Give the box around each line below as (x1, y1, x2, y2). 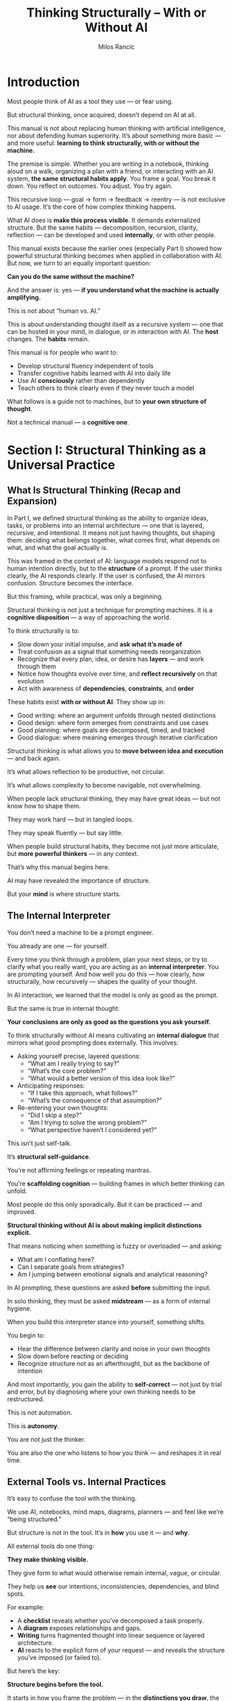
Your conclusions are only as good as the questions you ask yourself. (7, 1018, 211, 1026)
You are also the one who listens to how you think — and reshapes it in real (7, 1448, 222, 1457)
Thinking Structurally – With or (26, 5, 206, 21)
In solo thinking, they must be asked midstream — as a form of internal (7, 1297, 211, 1305)
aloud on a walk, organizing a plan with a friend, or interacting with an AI (7, 166, 213, 175)
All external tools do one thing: (7, 1542, 95, 1550)
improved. (7, 1207, 36, 1215)
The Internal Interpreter (7, 910, 111, 922)
